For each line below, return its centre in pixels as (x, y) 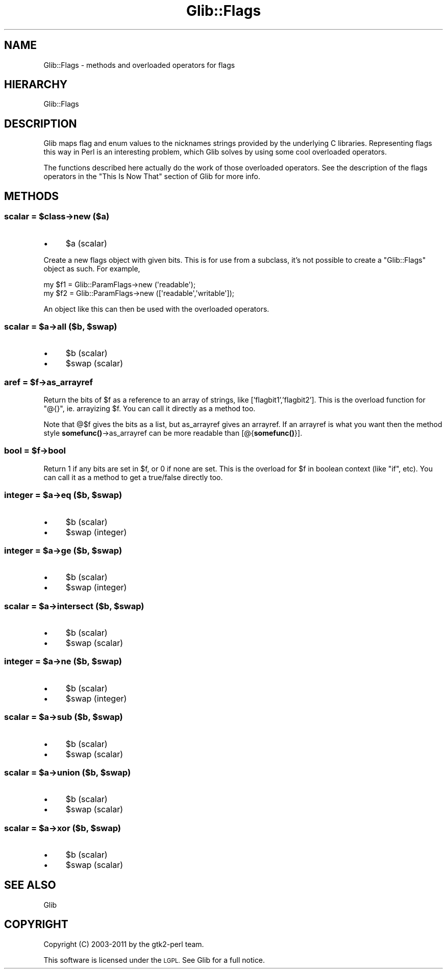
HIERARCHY (36, 85)
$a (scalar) (86, 243)
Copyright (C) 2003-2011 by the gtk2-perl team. (124, 944)
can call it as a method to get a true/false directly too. (133, 477)
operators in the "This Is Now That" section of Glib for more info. (152, 177)
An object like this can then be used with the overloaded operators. (156, 309)
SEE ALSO (30, 885)
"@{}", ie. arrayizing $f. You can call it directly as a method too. (150, 408)
